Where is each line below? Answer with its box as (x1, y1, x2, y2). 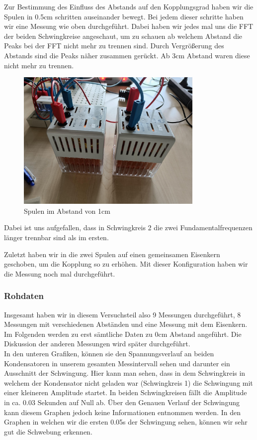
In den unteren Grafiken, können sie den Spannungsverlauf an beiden (4, 348, 214, 358)
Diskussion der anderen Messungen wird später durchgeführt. (4, 338, 190, 349)
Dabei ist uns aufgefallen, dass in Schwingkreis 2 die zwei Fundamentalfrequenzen (4, 222, 253, 233)
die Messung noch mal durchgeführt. (4, 268, 115, 279)
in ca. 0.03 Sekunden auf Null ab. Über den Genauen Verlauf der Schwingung (4, 397, 240, 407)
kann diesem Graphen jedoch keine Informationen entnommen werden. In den (4, 407, 241, 417)
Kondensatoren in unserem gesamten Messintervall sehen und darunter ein (4, 358, 230, 368)
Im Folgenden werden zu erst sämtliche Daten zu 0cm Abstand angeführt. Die (4, 328, 242, 339)
